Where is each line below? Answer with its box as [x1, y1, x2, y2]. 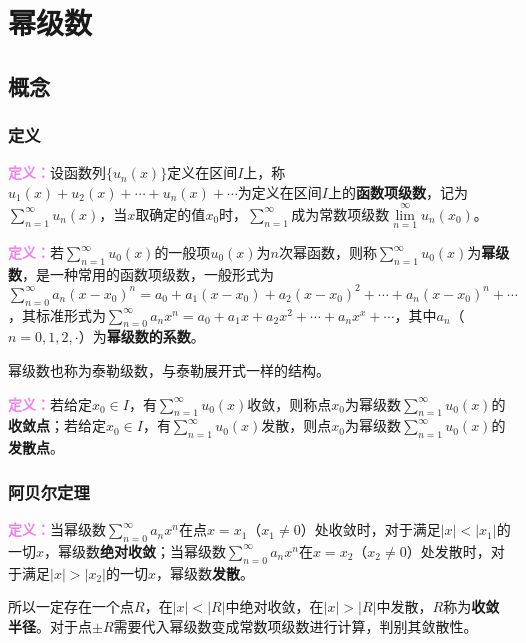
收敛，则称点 [247, 393, 332, 414]
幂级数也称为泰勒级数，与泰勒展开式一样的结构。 [8, 360, 330, 381]
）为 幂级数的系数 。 [78, 326, 205, 347]
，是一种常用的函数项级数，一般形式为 [22, 263, 274, 284]
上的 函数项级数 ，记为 [327, 181, 468, 202]
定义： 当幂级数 [8, 519, 106, 540]
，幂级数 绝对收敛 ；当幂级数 [44, 540, 227, 561]
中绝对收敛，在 [225, 596, 324, 617]
